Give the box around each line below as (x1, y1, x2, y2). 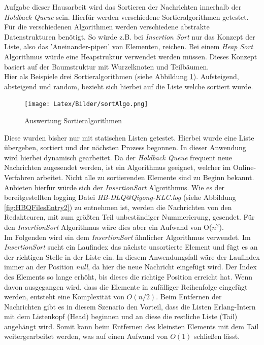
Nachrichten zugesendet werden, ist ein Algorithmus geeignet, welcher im (4, 162, 231, 172)
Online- (233, 162, 256, 172)
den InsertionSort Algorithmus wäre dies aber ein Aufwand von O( (4, 221, 212, 232)
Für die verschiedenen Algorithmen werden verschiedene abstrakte (4, 21, 210, 32)
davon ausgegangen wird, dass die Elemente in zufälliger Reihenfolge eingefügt (4, 281, 248, 292)
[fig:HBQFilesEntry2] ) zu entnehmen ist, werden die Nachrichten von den (4, 201, 232, 212)
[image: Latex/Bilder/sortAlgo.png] (24, 100, 148, 108)
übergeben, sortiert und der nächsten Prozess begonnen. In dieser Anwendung (4, 142, 246, 153)
